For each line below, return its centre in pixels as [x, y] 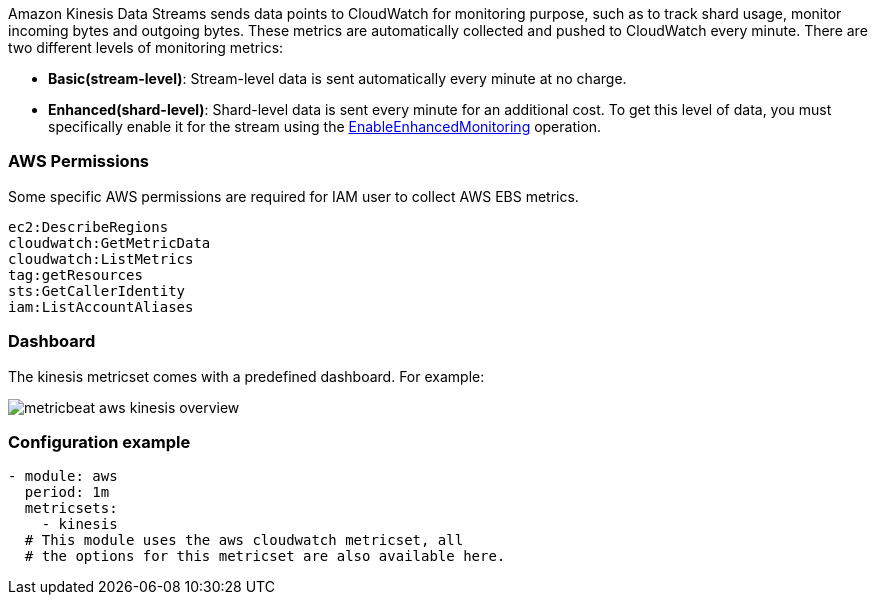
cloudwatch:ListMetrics [101, 258]
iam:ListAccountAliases [101, 306]
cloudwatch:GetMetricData [109, 242]
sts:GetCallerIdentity [97, 290]
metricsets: [71, 508]
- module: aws [63, 476]
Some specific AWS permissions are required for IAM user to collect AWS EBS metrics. [293, 196]
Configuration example [99, 441]
